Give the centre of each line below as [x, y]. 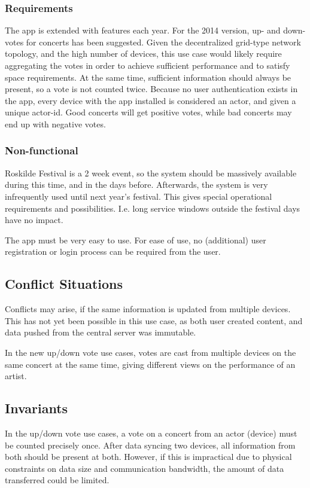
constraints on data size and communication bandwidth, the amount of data [145, 468]
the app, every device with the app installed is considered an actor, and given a [151, 100]
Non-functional [42, 150]
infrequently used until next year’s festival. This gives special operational [139, 196]
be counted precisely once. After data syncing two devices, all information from [150, 445]
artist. [16, 376]
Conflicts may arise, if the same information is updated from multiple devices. [148, 309]
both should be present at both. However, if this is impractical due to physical [148, 457]
